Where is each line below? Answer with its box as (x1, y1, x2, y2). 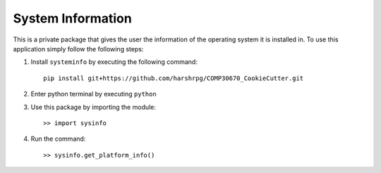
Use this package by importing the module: (30, 103, 157, 111)
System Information (13, 11, 132, 26)
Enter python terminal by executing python (30, 90, 157, 98)
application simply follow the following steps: (13, 44, 144, 53)
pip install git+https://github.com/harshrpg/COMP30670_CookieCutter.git (43, 74, 304, 82)
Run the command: (30, 134, 86, 143)
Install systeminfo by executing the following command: (30, 58, 198, 66)
